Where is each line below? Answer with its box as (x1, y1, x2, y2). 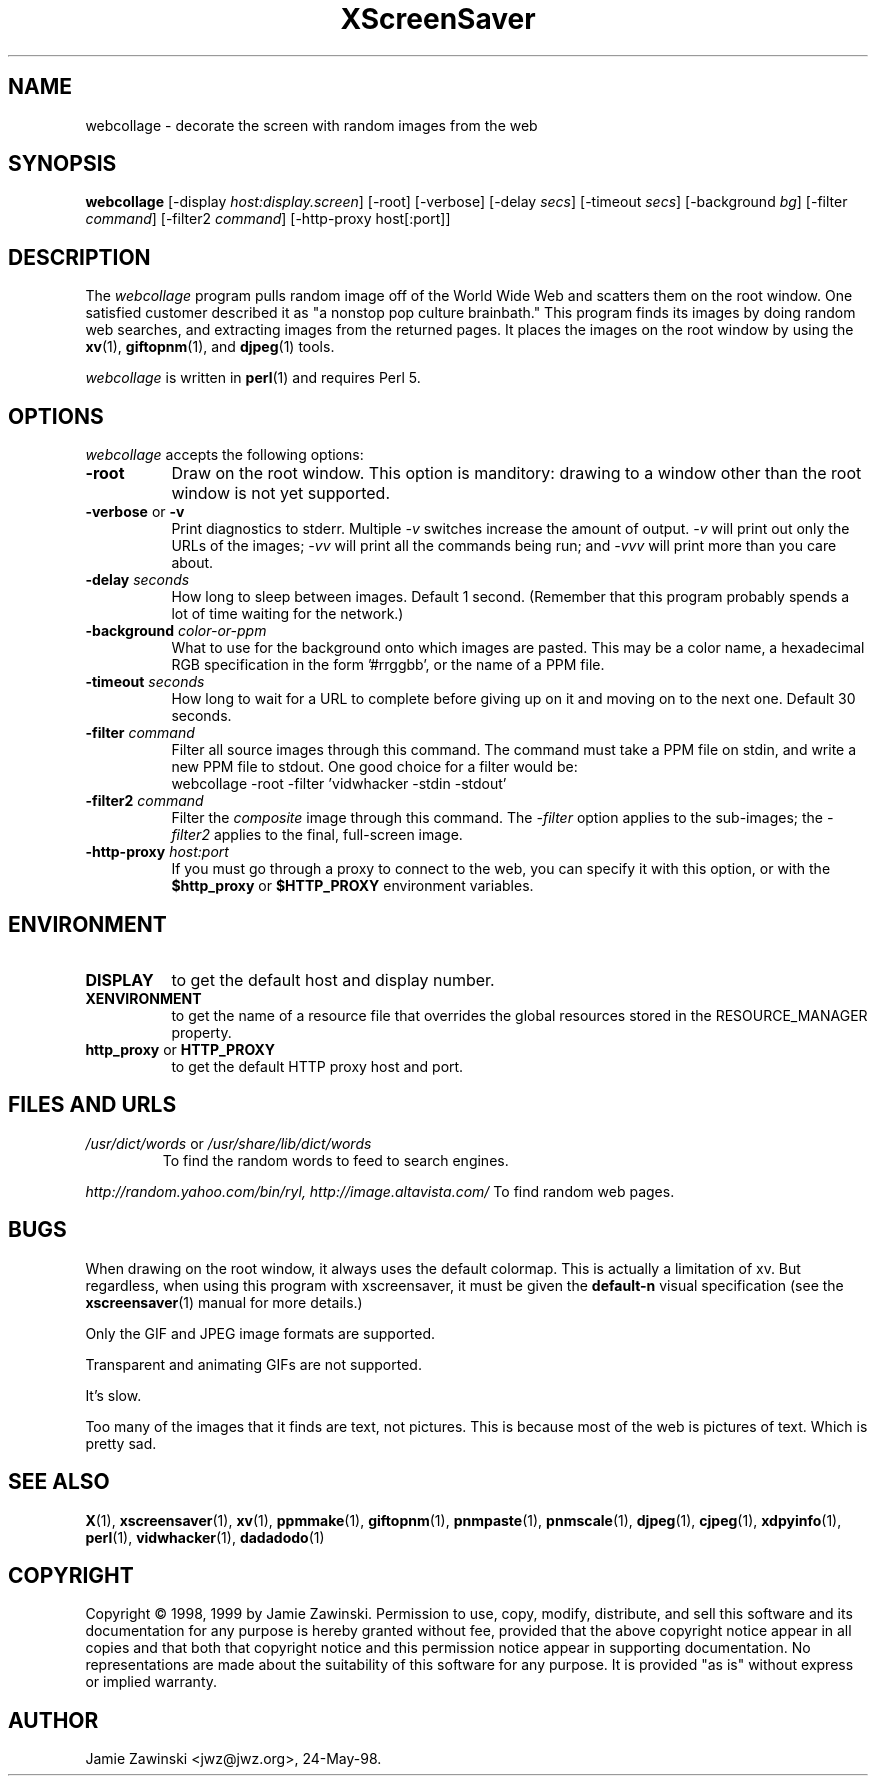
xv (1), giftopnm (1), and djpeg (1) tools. (85, 338, 335, 356)
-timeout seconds (85, 673, 205, 691)
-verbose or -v (85, 503, 185, 521)
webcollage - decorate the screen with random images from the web (85, 116, 538, 134)
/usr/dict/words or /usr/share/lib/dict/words (85, 1134, 372, 1152)
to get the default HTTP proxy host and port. (171, 1057, 464, 1075)
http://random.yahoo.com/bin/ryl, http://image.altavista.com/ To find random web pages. (85, 1182, 675, 1200)
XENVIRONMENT (85, 989, 202, 1007)
